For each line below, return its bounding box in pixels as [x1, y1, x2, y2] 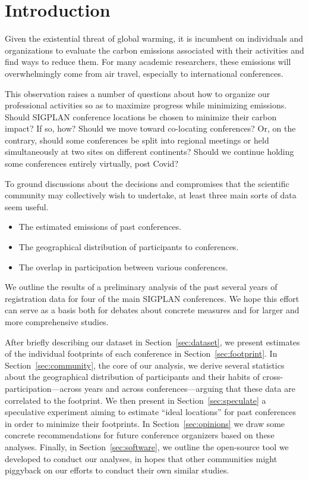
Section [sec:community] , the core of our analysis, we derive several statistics [5, 359, 285, 371]
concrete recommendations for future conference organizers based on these [5, 429, 275, 441]
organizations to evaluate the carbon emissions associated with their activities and [5, 43, 304, 56]
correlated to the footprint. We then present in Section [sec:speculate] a [5, 394, 266, 406]
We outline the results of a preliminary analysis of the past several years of [5, 280, 278, 293]
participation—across [5, 382, 82, 394]
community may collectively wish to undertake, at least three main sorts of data [5, 189, 297, 201]
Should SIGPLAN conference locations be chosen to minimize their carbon [5, 110, 277, 123]
